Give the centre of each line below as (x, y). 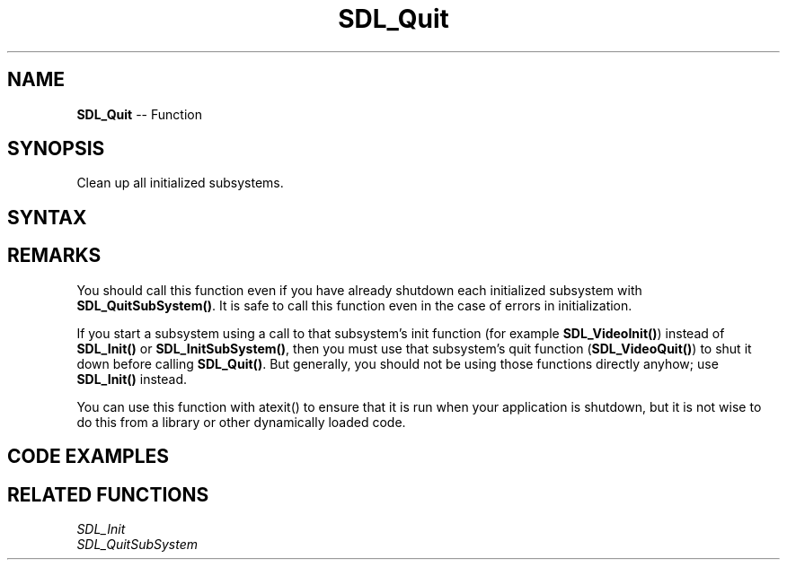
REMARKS (54, 256)
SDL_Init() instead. (132, 379)
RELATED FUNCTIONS (108, 494)
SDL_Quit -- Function (139, 114)
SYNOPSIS (56, 149)
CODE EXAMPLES (88, 457)
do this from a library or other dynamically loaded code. (241, 422)
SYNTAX (47, 217)
